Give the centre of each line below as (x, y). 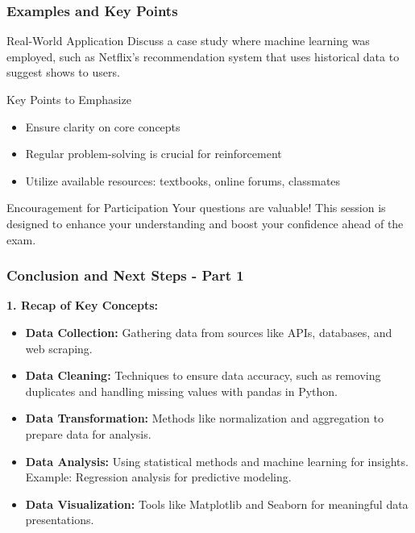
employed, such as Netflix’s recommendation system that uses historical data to (203, 56)
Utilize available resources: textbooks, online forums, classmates (183, 180)
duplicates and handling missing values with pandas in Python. (181, 391)
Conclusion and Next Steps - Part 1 (125, 275)
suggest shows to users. (63, 72)
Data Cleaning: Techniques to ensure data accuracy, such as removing (203, 375)
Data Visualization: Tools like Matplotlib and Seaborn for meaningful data (217, 504)
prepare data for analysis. (88, 433)
